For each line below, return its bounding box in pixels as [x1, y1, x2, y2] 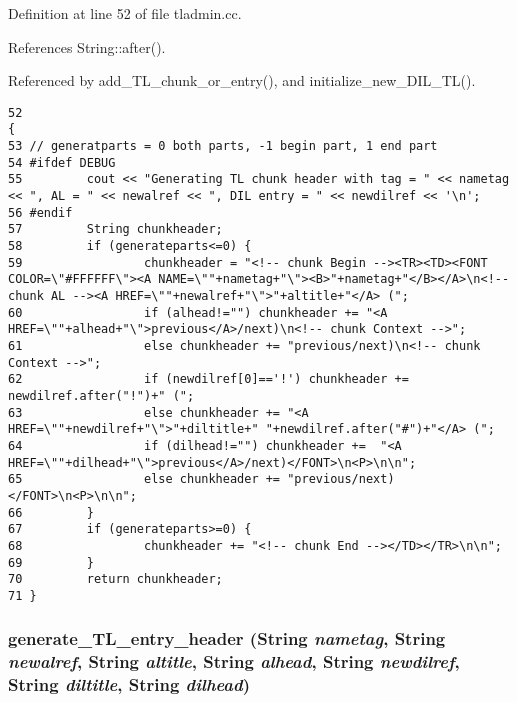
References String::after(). [8, 36, 166, 57]
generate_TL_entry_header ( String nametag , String [8, 626, 446, 651]
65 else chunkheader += [8, 472, 281, 487]
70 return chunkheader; [8, 572, 223, 587]
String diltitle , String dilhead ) [8, 672, 250, 697]
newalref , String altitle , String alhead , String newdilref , [8, 649, 460, 674]
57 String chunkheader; [8, 222, 223, 237]
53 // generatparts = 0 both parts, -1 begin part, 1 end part [8, 139, 438, 154]
